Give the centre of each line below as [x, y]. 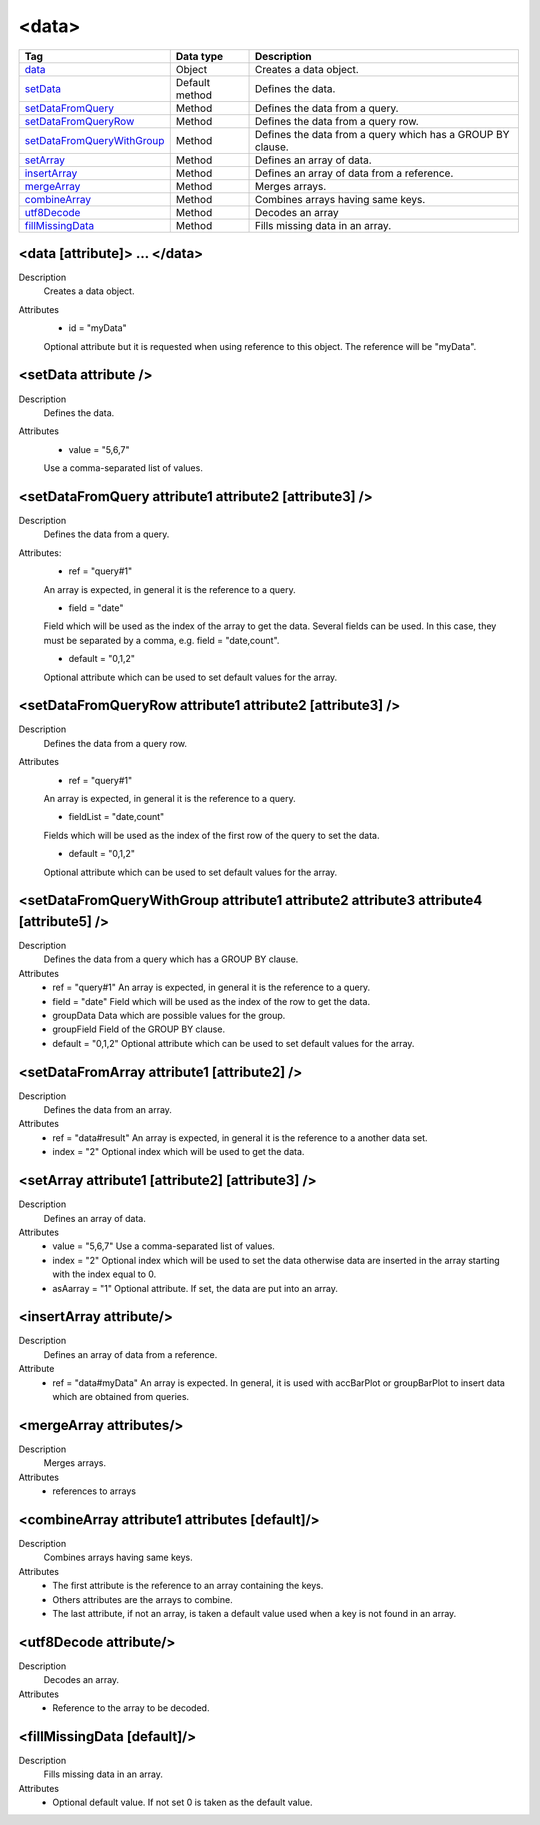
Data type [199, 56]
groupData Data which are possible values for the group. [169, 1015]
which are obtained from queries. [121, 1396]
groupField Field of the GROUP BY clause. [138, 1029]
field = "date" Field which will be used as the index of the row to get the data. [211, 1001]
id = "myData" [97, 328]
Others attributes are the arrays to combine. [143, 1599]
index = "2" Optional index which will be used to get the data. [178, 1152]
